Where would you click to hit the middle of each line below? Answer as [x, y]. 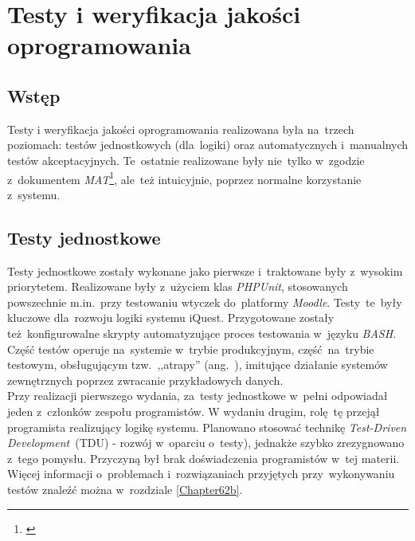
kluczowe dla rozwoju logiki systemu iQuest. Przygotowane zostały [171, 318]
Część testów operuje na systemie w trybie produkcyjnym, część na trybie [191, 349]
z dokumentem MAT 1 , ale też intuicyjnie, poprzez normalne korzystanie [184, 178]
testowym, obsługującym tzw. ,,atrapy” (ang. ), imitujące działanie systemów [198, 365]
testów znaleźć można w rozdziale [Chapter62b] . [125, 489]
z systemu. [34, 194]
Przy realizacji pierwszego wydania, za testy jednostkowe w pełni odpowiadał [198, 396]
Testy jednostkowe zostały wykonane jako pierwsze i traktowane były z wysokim [205, 270]
